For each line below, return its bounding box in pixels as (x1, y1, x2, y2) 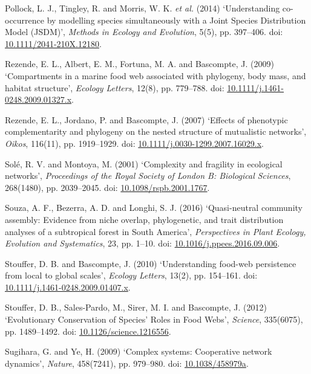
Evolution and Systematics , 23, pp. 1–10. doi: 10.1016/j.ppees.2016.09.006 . (5, 237, 280, 250)
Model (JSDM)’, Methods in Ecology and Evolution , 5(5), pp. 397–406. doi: (5, 25, 283, 38)
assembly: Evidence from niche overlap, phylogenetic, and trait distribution (5, 213, 284, 225)
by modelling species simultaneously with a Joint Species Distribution (47, 13, 306, 26)
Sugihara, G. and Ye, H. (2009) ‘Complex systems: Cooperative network (5, 345, 272, 358)
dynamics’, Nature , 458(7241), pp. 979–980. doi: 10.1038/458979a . (5, 356, 249, 369)
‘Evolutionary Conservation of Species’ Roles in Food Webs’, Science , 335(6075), (5, 313, 303, 326)
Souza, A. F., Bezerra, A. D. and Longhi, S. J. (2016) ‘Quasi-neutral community (5, 201, 303, 214)
